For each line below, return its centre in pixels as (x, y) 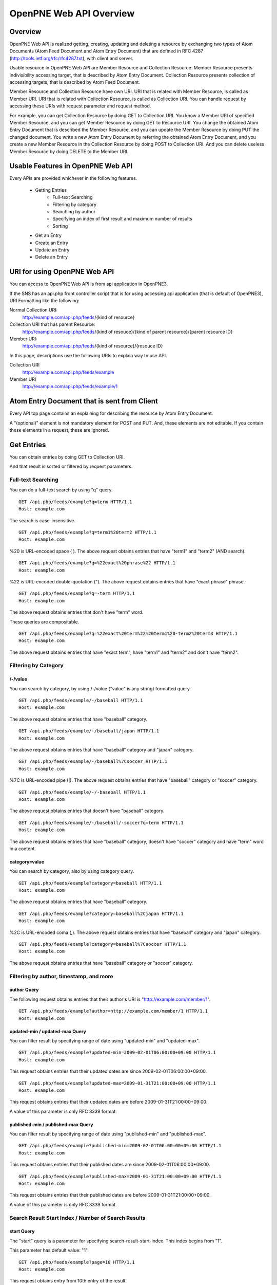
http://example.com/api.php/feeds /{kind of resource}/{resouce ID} (93, 346)
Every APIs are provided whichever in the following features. (73, 178)
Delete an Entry (52, 257)
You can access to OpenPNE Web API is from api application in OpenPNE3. (89, 284)
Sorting (60, 226)
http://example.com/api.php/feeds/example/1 (70, 387)
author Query (24, 990)
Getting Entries (51, 190)
